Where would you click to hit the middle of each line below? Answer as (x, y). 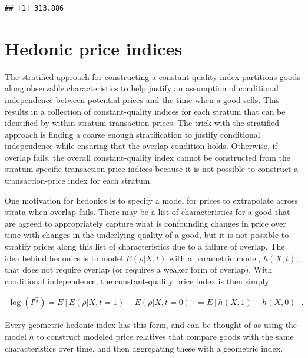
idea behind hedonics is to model (64, 258)
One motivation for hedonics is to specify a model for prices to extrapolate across (152, 200)
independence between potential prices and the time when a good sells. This (142, 99)
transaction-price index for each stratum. (79, 180)
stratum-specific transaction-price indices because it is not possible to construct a (152, 169)
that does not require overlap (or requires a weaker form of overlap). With (139, 269)
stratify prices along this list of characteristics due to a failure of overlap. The (145, 246)
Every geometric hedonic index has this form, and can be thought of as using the (151, 325)
